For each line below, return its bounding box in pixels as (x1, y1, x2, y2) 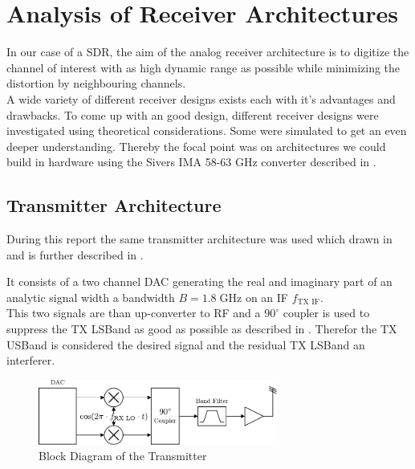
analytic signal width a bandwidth (6, 288, 175, 305)
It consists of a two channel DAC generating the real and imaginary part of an (6, 273, 393, 290)
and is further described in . (6, 246, 144, 263)
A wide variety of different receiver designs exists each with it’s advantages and (6, 90, 396, 107)
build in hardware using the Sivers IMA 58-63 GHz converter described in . (6, 153, 376, 170)
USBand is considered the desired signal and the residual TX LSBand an (6, 336, 365, 353)
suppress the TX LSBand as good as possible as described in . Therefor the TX (6, 320, 397, 337)
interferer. (6, 352, 55, 369)
